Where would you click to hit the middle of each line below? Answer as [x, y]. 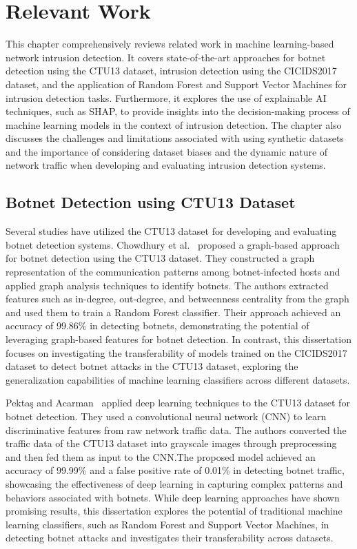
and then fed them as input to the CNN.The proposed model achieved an [161, 456]
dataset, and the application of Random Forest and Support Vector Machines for [176, 84]
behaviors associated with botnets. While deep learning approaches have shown [173, 497]
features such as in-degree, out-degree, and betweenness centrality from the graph [177, 299]
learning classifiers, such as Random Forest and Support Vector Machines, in [167, 524]
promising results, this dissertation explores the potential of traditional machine [174, 511]
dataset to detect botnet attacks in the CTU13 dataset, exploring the [152, 366]
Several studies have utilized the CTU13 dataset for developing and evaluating [171, 231]
